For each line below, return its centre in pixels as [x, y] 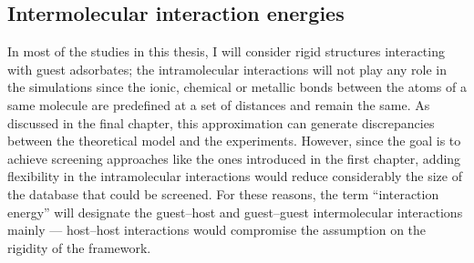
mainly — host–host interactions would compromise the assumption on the [217, 230]
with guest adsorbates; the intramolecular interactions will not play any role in [227, 69]
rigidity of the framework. [79, 247]
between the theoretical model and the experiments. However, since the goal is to [234, 141]
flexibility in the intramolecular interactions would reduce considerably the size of [235, 176]
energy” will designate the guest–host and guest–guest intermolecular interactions [235, 212]
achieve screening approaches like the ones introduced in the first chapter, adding [234, 158]
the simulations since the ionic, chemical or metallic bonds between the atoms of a [237, 87]
